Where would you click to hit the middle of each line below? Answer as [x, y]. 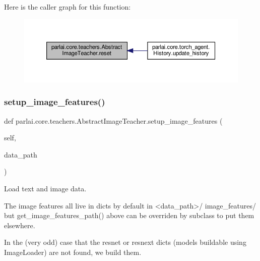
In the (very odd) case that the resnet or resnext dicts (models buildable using [125, 242]
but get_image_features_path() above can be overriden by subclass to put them [129, 215]
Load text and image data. [45, 188]
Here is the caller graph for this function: [68, 7]
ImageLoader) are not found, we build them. [73, 252]
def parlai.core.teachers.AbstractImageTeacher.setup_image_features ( [113, 120]
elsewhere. [20, 225]
